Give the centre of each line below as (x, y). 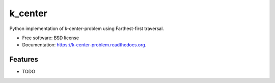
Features (24, 59)
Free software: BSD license (50, 38)
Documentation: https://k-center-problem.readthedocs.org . (84, 45)
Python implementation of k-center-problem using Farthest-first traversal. (87, 29)
